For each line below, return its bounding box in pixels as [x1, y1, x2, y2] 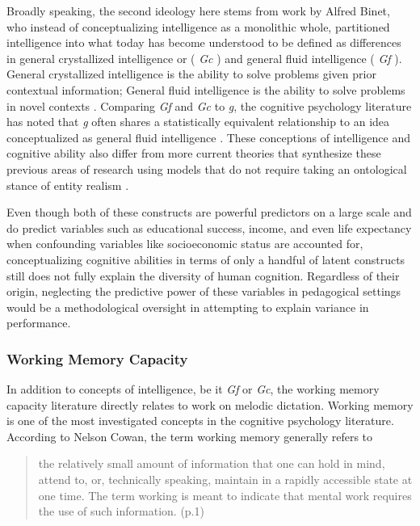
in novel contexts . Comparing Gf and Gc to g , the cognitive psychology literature [6, 97, 412, 114]
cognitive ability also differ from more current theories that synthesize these [6, 145, 381, 162]
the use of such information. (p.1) [38, 503, 204, 520]
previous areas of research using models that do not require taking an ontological [6, 160, 407, 177]
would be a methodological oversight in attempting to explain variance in [6, 298, 369, 315]
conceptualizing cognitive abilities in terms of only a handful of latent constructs [6, 250, 405, 267]
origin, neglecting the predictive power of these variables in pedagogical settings [6, 283, 401, 300]
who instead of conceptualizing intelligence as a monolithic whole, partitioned [6, 18, 390, 35]
